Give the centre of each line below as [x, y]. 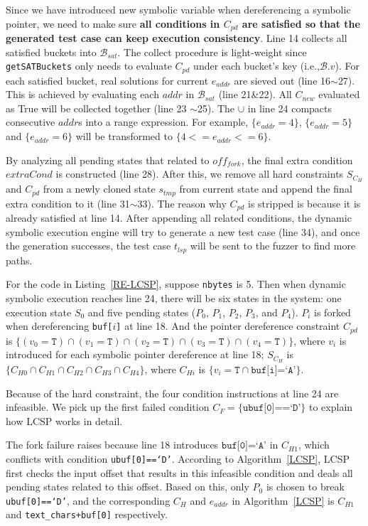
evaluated [339, 94]
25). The [216, 108]
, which [314, 445]
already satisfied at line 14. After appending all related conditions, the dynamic [179, 218]
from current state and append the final [266, 189]
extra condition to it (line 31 [68, 203]
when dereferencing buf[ [59, 326]
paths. [19, 260]
